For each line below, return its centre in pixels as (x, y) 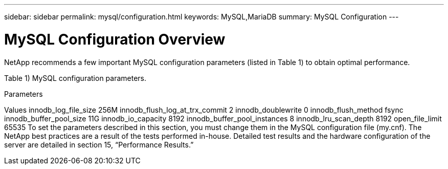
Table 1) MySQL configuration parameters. (75, 78)
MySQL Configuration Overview (115, 39)
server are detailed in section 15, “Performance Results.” (99, 144)
